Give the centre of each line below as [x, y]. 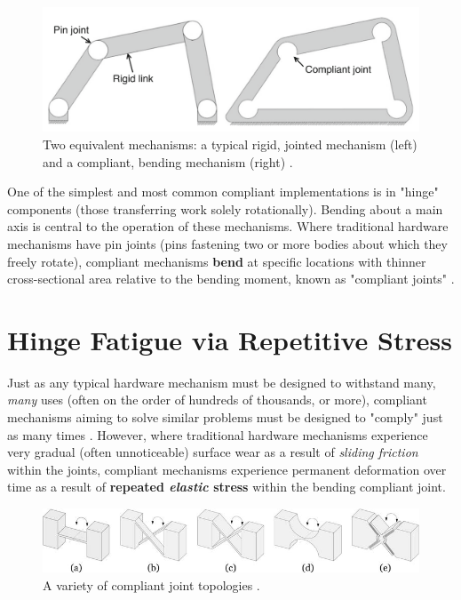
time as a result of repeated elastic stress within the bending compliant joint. [227, 487]
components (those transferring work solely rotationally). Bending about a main [225, 208]
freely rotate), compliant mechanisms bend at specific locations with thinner [217, 261]
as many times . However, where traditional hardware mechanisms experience [218, 434]
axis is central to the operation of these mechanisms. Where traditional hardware [228, 226]
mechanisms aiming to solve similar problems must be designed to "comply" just [225, 417]
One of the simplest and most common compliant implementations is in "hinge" [223, 192]
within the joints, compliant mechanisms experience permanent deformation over [227, 469]
